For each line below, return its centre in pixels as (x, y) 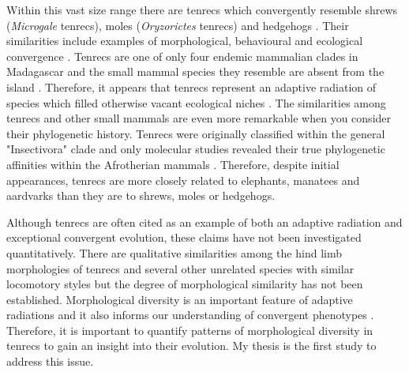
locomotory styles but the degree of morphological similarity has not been (185, 284)
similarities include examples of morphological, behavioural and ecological (185, 41)
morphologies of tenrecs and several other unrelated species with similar (180, 268)
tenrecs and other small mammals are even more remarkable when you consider (199, 118)
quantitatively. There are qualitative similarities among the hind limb (174, 252)
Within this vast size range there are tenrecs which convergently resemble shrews (202, 9)
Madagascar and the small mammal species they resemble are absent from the (195, 71)
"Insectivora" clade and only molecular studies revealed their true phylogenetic (196, 149)
